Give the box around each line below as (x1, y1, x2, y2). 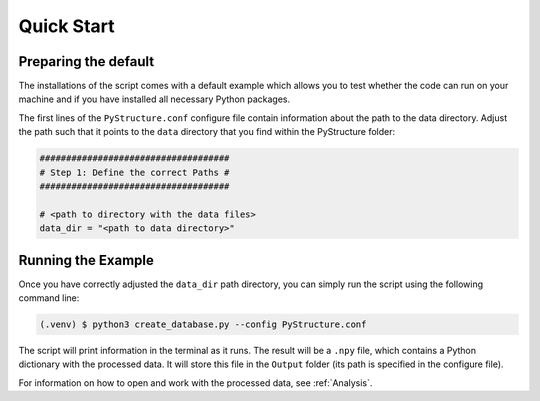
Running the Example (18, 251, 155, 269)
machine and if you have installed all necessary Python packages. (18, 93, 291, 105)
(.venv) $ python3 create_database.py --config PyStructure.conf (39, 319, 367, 330)
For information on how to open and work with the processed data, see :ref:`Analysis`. (18, 376, 373, 389)
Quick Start (18, 15, 115, 37)
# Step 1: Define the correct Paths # (39, 166, 230, 178)
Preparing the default (18, 53, 155, 70)
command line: (18, 292, 80, 304)
